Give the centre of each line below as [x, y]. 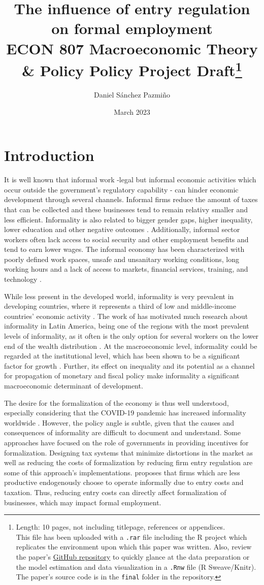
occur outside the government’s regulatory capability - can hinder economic [121, 189]
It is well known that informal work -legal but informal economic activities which [130, 180]
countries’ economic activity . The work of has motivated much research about [126, 316]
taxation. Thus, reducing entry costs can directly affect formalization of [115, 492]
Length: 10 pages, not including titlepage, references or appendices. [121, 527]
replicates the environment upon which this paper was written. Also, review [134, 547]
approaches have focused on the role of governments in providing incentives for [126, 442]
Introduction [49, 155]
